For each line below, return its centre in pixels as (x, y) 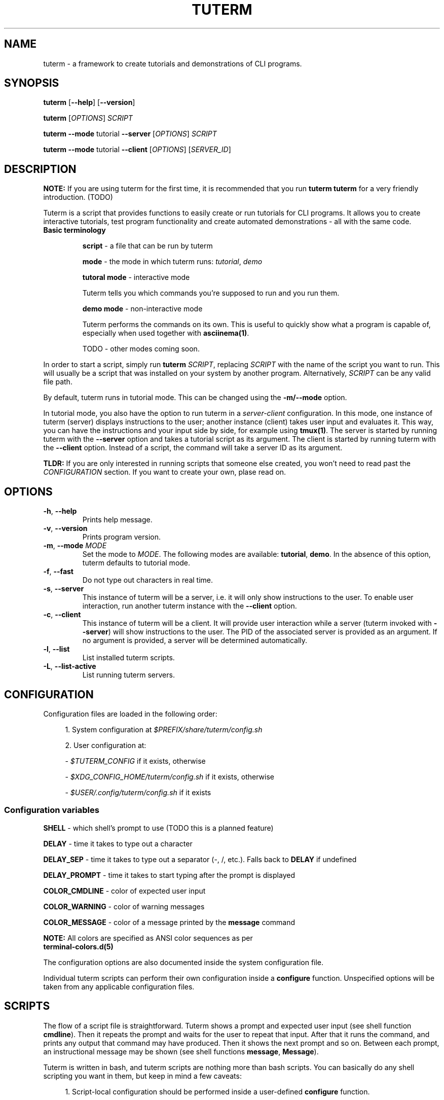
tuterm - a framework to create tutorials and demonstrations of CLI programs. (173, 63)
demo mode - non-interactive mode (142, 309)
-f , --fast (58, 572)
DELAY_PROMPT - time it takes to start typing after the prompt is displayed (169, 875)
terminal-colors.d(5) (78, 946)
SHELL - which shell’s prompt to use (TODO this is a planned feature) (158, 828)
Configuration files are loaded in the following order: (130, 714)
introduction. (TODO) (78, 197)
